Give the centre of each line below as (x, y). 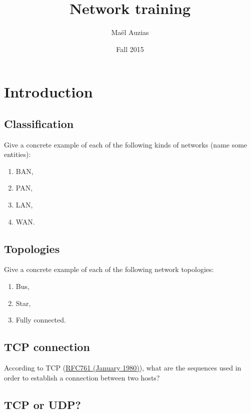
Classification (39, 123)
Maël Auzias (130, 32)
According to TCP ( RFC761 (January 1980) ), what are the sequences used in (123, 368)
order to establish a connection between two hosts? (82, 377)
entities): (17, 154)
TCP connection (47, 347)
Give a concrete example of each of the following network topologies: (109, 269)
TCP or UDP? (42, 404)
